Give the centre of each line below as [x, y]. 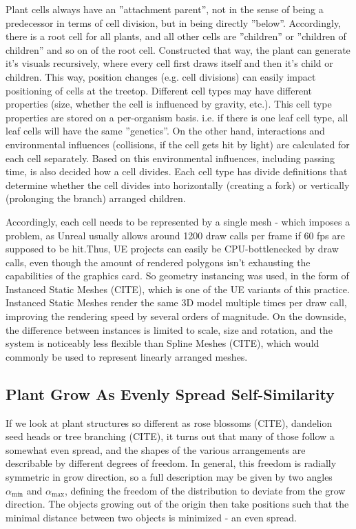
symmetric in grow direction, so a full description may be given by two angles [169, 477]
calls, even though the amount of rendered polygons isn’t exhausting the [158, 262]
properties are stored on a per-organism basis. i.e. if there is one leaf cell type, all [177, 117]
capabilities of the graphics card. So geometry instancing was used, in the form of [177, 276]
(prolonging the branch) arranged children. [96, 198]
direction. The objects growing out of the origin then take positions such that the [177, 504]
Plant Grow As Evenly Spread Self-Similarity [170, 393]
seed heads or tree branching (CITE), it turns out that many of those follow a [170, 436]
